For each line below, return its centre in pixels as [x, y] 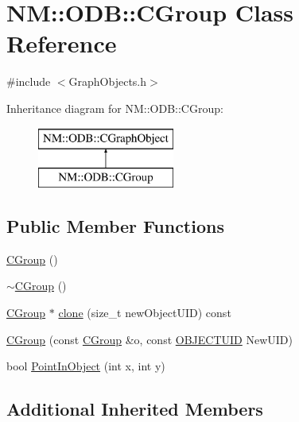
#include [29, 81]
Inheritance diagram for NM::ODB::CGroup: [115, 108]
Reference [62, 43]
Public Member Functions [115, 226]
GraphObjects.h [108, 81]
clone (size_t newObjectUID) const [145, 313]
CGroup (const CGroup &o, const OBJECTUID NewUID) [149, 339]
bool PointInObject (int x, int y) [86, 366]
